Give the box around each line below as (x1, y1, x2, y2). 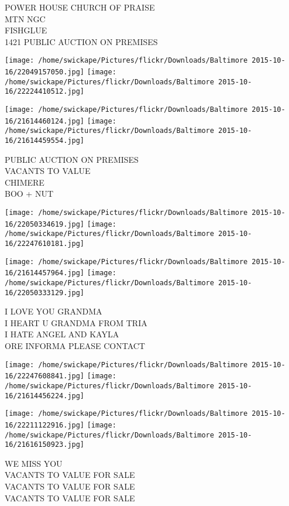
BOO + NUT (5, 187, 54, 200)
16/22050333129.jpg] (5, 288, 85, 297)
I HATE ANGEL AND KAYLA (5, 328, 119, 340)
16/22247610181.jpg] (5, 239, 85, 248)
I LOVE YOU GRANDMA (5, 305, 102, 317)
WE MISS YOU (5, 457, 63, 469)
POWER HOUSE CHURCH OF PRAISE (5, 1, 155, 13)
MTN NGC (5, 12, 46, 25)
